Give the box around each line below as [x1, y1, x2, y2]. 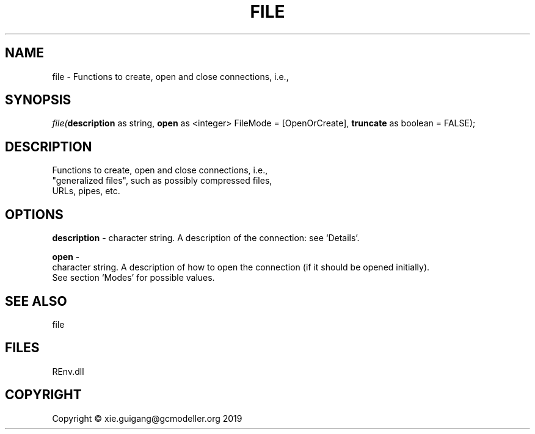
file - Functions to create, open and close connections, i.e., [52, 71, 289, 82]
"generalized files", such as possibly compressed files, [52, 175, 272, 186]
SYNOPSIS [5, 92, 71, 108]
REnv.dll [52, 366, 84, 377]
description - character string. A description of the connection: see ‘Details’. [52, 233, 360, 244]
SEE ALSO [5, 293, 67, 309]
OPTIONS [5, 206, 64, 222]
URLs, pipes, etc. [52, 186, 120, 197]
